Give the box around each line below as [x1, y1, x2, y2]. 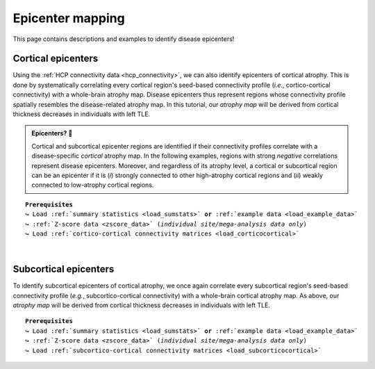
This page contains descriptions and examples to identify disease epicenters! [12, 35, 235, 43]
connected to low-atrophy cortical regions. [31, 181, 154, 189]
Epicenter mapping [12, 10, 125, 26]
